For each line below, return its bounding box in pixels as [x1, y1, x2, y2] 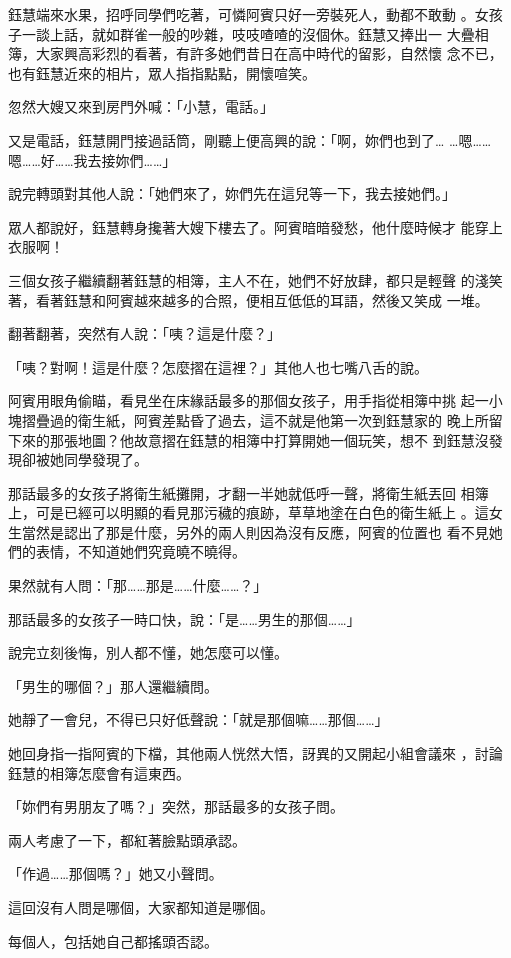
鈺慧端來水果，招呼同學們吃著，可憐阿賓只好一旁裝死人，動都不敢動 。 [8, 4, 475, 24]
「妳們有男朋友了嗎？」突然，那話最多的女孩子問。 [8, 796, 344, 817]
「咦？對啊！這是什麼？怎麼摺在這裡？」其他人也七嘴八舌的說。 [8, 356, 428, 377]
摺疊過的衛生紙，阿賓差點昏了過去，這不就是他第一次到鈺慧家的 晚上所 [21, 409, 489, 430]
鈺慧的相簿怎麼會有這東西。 [8, 762, 190, 783]
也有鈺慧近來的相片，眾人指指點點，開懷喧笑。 [8, 62, 316, 83]
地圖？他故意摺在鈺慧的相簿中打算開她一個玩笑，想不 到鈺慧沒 [77, 429, 489, 450]
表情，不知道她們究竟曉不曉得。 [35, 541, 246, 562]
